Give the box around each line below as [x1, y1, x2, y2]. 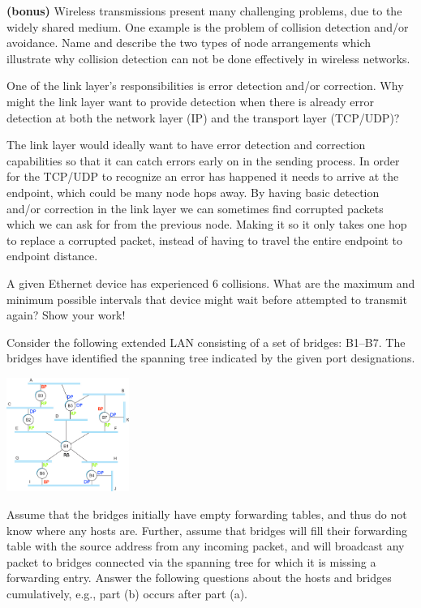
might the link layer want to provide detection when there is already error [6, 92, 375, 109]
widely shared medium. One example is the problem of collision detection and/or [6, 18, 409, 35]
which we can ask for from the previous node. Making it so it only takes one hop [6, 216, 407, 233]
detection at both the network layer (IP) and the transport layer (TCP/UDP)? [6, 109, 400, 126]
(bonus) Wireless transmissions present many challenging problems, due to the [6, 2, 402, 19]
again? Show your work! [6, 306, 126, 323]
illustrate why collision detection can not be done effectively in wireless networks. [6, 49, 410, 66]
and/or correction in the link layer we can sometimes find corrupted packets [6, 199, 384, 216]
